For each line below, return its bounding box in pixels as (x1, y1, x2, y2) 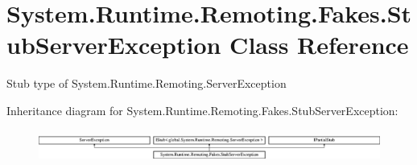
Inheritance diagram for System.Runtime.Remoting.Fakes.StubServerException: (6, 101, 398, 118)
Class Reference (229, 28, 409, 61)
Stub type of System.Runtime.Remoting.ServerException (6, 75, 287, 92)
